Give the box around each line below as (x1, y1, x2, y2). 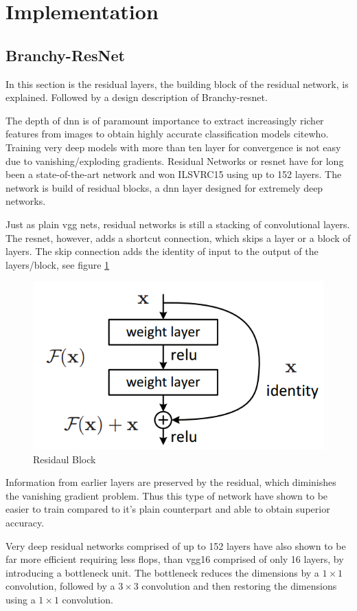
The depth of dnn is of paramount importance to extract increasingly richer (5, 113, 324, 127)
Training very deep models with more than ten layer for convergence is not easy (5, 140, 341, 154)
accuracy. (5, 515, 45, 529)
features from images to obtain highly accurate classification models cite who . (5, 126, 329, 141)
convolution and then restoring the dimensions (141, 579, 337, 593)
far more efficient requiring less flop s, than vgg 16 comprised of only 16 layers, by (5, 552, 344, 566)
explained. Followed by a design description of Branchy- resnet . (5, 90, 268, 104)
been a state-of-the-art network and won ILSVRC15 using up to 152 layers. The (5, 167, 342, 181)
